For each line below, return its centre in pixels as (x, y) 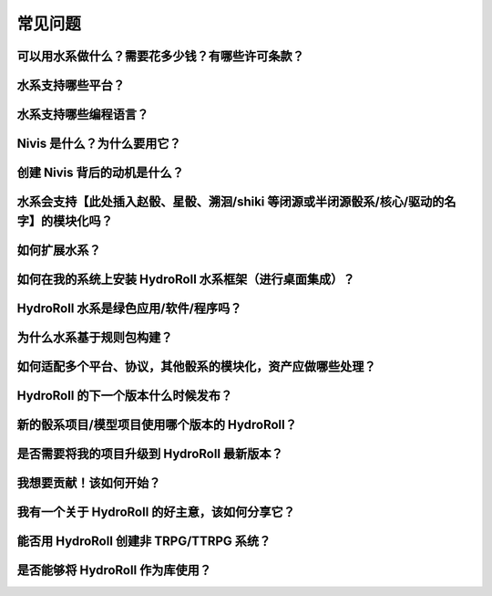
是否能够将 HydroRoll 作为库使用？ (114, 570)
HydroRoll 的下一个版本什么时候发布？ (125, 396)
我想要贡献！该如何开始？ (89, 482)
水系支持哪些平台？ (71, 85)
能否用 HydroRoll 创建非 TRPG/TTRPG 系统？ (144, 541)
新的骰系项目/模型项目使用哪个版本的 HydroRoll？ (157, 424)
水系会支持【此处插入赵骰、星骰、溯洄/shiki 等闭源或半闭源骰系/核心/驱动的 (231, 202)
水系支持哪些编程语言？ (83, 115)
